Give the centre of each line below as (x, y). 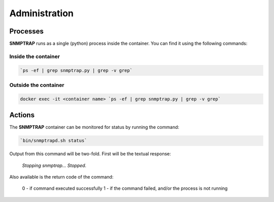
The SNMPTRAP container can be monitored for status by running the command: (94, 127)
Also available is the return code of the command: (61, 177)
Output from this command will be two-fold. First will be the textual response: (90, 154)
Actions (22, 115)
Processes (27, 31)
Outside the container (37, 85)
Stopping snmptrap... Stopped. (54, 165)
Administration (41, 13)
